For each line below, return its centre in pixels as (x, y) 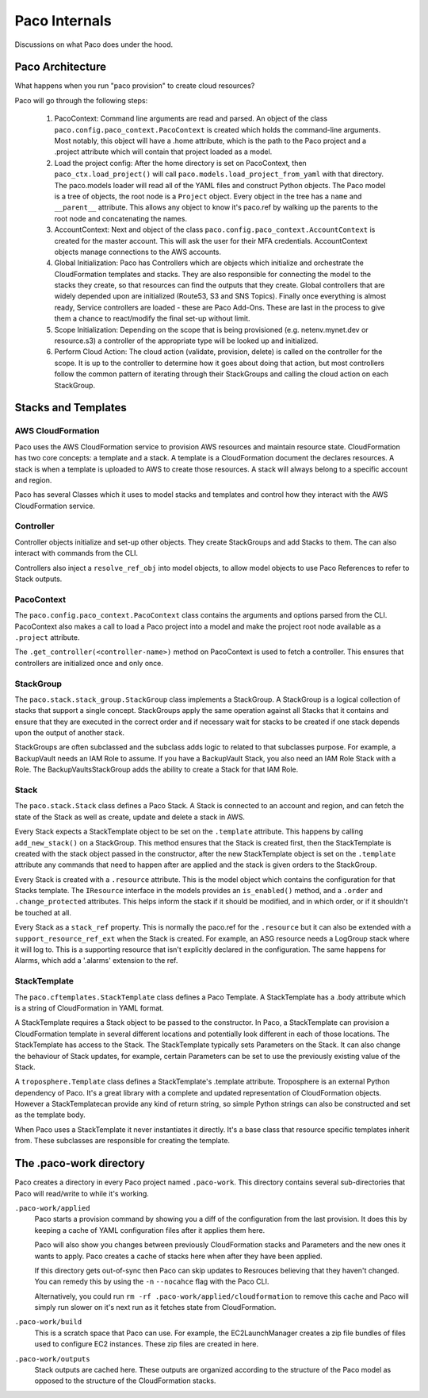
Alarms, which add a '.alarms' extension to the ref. (96, 961)
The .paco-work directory (80, 1163)
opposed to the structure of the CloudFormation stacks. (125, 1381)
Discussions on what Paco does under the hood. (94, 44)
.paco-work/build (48, 1322)
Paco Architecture (61, 67)
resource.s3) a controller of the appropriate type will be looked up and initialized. (186, 341)
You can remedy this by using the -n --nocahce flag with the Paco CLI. (152, 1281)
